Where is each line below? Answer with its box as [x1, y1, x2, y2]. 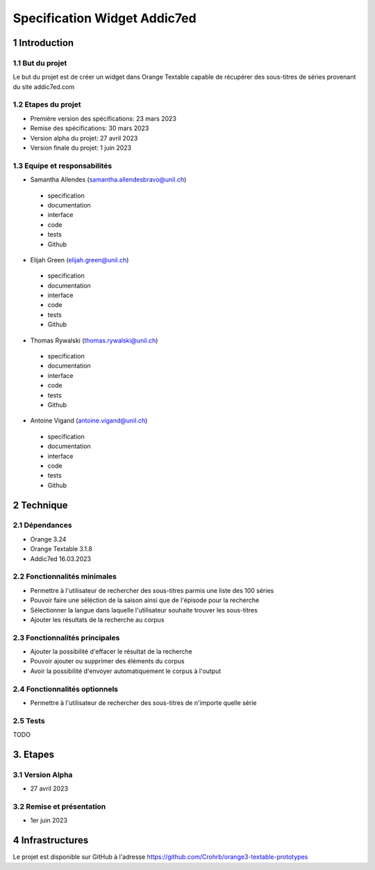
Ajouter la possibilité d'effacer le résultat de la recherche [30, 647, 192, 656]
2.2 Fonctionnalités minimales [12, 571, 117, 581]
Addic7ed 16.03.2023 [30, 554, 92, 563]
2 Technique [12, 499, 69, 511]
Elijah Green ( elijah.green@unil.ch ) [30, 255, 129, 264]
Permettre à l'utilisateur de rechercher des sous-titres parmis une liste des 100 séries [30, 586, 274, 594]
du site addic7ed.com [12, 82, 75, 90]
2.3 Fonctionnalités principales [12, 633, 120, 642]
